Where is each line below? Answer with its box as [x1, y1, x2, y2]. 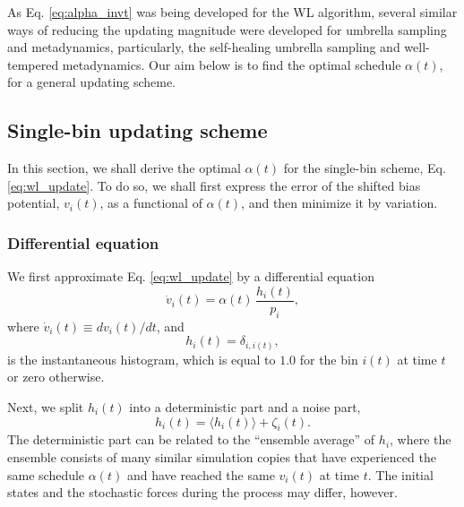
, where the [390, 430, 451, 449]
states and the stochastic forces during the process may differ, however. [7, 483, 398, 502]
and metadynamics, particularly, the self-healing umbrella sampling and [7, 38, 400, 56]
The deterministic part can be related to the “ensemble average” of [7, 430, 375, 449]
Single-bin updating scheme [7, 116, 268, 144]
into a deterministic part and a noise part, [129, 397, 361, 416]
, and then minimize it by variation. [241, 193, 438, 212]
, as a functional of [99, 193, 202, 212]
